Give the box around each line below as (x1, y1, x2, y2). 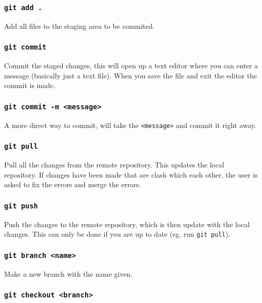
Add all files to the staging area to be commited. (4, 20, 155, 31)
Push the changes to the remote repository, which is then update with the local (4, 219, 250, 229)
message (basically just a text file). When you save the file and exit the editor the (4, 70, 257, 80)
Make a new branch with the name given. (4, 268, 133, 279)
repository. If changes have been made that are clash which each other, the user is (4, 169, 258, 180)
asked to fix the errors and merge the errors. (4, 179, 141, 190)
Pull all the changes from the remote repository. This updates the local (4, 159, 225, 170)
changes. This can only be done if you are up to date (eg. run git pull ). (4, 229, 231, 239)
